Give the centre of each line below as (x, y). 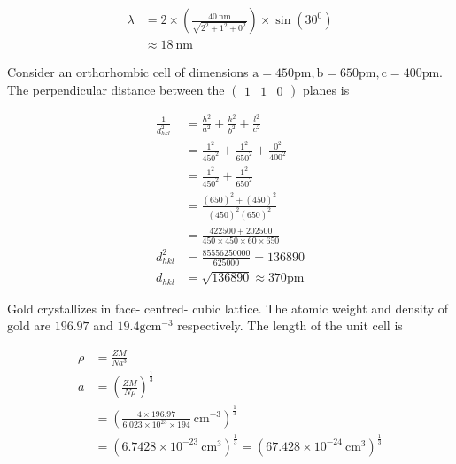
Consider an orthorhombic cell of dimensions (128, 72)
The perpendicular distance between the (116, 89)
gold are (29, 325)
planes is (326, 89)
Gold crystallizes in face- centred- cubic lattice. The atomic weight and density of (228, 308)
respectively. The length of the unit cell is (290, 325)
